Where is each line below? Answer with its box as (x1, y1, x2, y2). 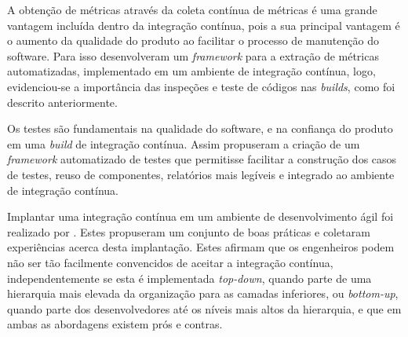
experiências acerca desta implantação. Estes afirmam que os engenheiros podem (7, 239, 395, 255)
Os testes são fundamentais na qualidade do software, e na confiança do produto (7, 120, 393, 137)
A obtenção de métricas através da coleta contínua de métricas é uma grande (7, 2, 377, 17)
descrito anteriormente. (7, 93, 118, 110)
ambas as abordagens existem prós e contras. (7, 316, 223, 332)
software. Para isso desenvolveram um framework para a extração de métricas (7, 47, 379, 64)
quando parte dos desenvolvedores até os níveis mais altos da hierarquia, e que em (7, 300, 402, 317)
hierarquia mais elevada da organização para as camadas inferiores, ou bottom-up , (7, 285, 399, 302)
